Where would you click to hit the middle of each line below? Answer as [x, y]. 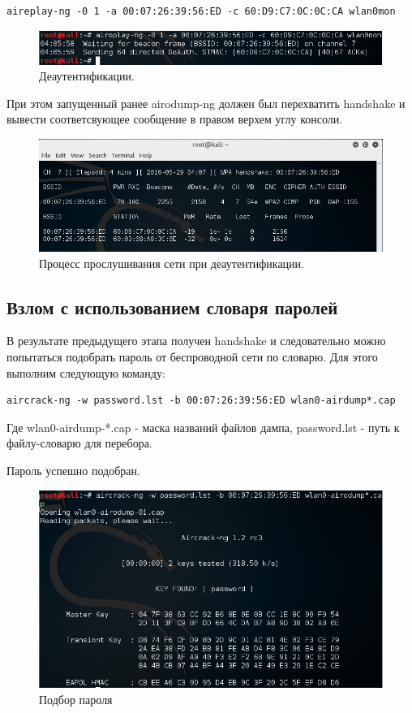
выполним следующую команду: [86, 372]
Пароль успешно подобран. [73, 470]
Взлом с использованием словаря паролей [172, 307]
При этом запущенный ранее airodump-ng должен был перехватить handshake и [206, 103]
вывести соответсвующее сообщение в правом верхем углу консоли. [175, 119]
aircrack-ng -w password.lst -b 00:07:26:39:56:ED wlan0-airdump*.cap [201, 401]
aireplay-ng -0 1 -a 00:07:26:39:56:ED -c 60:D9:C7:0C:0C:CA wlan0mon [201, 11]
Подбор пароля [76, 699]
